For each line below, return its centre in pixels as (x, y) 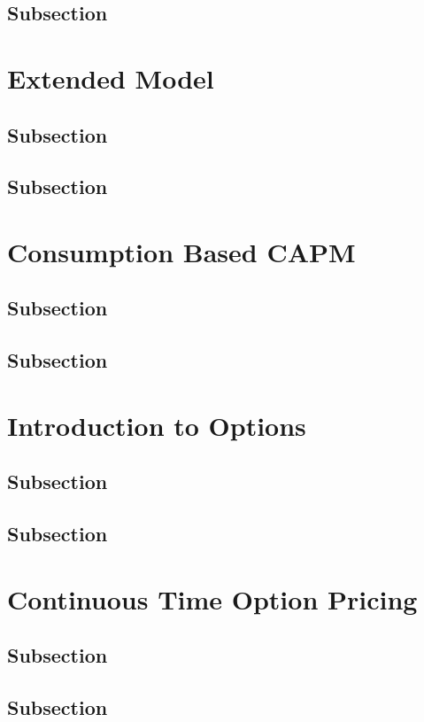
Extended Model (111, 78)
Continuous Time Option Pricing (212, 598)
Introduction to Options (157, 425)
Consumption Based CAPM (181, 251)
